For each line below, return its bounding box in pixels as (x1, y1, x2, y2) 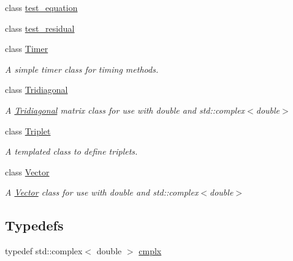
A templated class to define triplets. (5, 145, 138, 158)
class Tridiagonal (5, 83, 68, 96)
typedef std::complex (5, 244, 83, 257)
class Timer (5, 42, 48, 55)
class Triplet (5, 124, 51, 137)
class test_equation (5, 1, 78, 13)
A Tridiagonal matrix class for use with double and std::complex (5, 103, 245, 116)
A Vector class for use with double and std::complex (5, 186, 199, 199)
